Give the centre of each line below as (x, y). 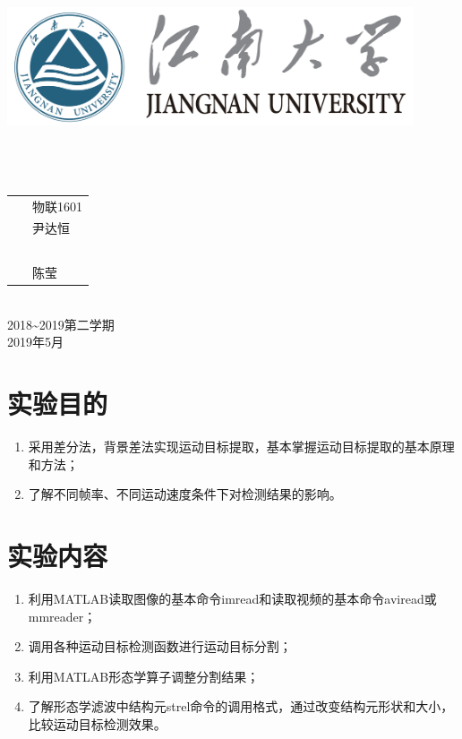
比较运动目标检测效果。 (97, 723)
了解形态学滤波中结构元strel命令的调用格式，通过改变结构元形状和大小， (241, 706)
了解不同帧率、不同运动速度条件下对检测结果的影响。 (185, 494)
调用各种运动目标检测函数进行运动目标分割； (160, 646)
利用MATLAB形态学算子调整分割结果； (144, 676)
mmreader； (62, 616)
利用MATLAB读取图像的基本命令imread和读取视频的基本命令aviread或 (232, 598)
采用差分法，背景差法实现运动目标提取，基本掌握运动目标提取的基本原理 (241, 447)
